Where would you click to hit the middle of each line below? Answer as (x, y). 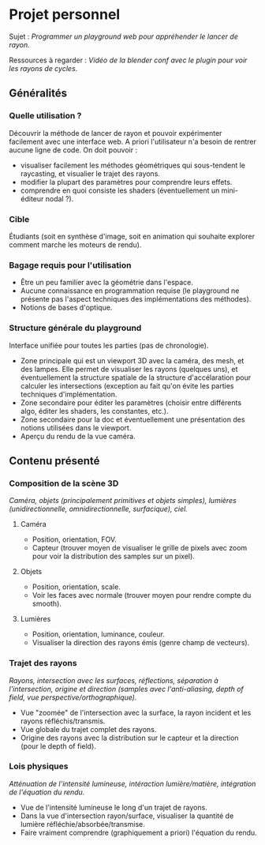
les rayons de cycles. (43, 68)
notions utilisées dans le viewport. (76, 427)
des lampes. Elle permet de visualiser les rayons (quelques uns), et (129, 369)
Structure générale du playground (75, 328)
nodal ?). (60, 198)
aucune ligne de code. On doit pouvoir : (73, 150)
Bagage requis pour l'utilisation (70, 265)
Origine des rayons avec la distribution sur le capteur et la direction (129, 738)
